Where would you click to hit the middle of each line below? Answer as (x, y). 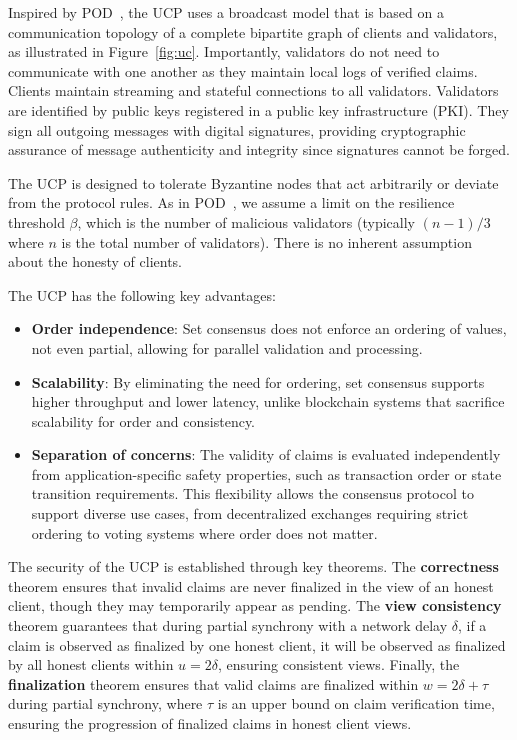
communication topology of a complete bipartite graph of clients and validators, (253, 31)
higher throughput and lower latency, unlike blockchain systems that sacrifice (268, 401)
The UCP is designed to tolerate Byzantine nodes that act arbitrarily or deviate (253, 182)
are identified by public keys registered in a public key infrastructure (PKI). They (258, 109)
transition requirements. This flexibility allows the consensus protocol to (252, 493)
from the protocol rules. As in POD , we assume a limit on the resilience (231, 202)
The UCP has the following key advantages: (142, 294)
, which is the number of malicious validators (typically (246, 221)
